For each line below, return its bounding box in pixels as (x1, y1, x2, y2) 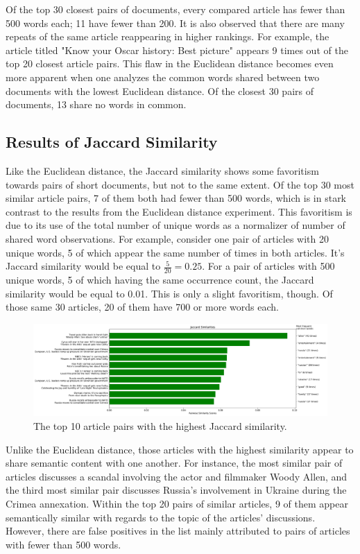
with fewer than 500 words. (6, 537, 121, 551)
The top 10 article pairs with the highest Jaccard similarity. (33, 419, 287, 433)
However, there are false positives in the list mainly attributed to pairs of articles (6, 523, 350, 538)
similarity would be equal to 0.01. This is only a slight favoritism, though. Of (6, 286, 333, 300)
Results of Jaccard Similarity (6, 131, 218, 153)
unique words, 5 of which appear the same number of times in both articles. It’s (6, 245, 345, 259)
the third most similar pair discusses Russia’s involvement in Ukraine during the (6, 483, 347, 497)
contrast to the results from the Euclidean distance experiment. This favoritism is (6, 204, 352, 218)
